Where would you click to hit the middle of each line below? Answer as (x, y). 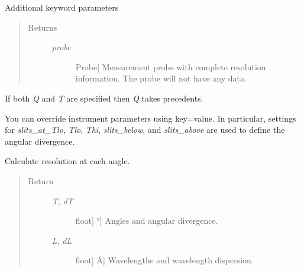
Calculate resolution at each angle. (67, 161)
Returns (43, 27)
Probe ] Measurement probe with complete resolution (171, 66)
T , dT (62, 200)
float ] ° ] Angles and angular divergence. (147, 221)
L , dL (62, 240)
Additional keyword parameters (62, 7)
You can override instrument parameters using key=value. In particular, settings (150, 118)
